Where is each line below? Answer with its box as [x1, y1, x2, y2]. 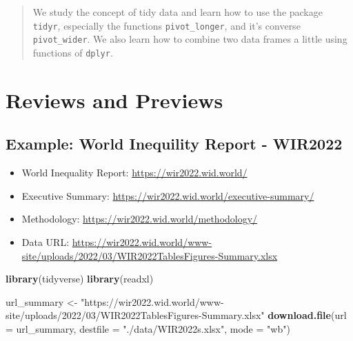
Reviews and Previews [6, 85, 223, 114]
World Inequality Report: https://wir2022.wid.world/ [21, 165, 248, 180]
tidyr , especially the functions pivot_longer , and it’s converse [32, 18, 301, 32]
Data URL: [21, 234, 70, 249]
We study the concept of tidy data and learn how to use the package [32, 5, 323, 19]
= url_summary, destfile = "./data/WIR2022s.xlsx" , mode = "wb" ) [6, 321, 290, 335]
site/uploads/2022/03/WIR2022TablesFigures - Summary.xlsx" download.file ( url [6, 308, 347, 322]
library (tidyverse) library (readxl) [6, 271, 154, 286]
